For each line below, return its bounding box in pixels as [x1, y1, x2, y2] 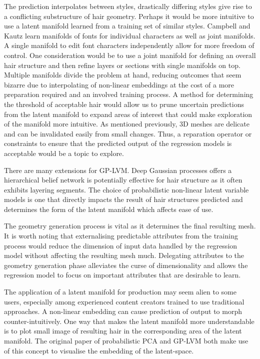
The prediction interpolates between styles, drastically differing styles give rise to [4, 1, 252, 11]
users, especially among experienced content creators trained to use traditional [4, 296, 244, 306]
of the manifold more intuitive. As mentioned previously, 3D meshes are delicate [4, 118, 249, 129]
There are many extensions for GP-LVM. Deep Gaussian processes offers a [4, 164, 232, 175]
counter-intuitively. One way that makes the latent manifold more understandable [4, 315, 254, 326]
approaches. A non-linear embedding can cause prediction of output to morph [4, 306, 242, 316]
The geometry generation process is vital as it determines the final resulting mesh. [4, 220, 256, 231]
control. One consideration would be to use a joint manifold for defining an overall [4, 49, 256, 60]
